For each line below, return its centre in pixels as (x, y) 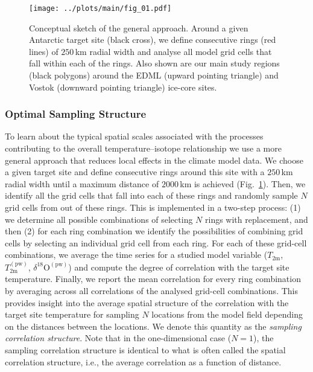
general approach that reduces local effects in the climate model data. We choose (154, 160)
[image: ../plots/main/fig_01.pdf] (100, 8)
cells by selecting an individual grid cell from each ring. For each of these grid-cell (156, 242)
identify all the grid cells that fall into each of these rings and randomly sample (151, 195)
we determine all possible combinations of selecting (99, 219)
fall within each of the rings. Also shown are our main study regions (154, 63)
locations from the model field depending (227, 314)
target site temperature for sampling (72, 314)
